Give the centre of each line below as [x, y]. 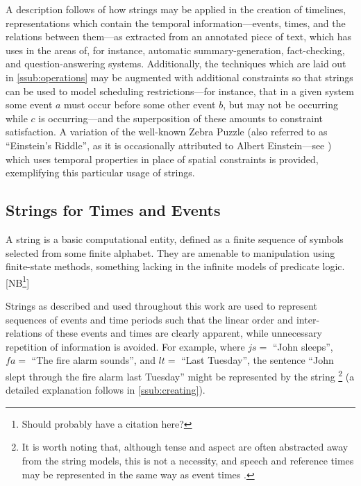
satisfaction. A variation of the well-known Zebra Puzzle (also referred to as [167, 132]
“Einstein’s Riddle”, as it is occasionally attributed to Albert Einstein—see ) [169, 145]
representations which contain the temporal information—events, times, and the [176, 23]
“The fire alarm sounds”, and [93, 360]
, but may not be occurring [280, 104]
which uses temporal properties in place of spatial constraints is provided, [162, 159]
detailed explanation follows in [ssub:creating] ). [106, 390]
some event [29, 104]
